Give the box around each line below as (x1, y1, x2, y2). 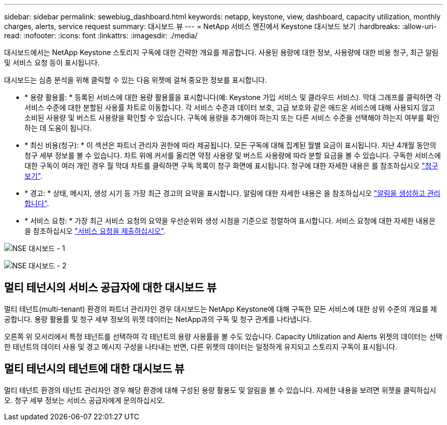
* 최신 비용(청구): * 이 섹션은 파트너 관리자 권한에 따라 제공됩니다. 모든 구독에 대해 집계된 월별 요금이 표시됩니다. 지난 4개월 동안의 (24, 141, 436, 149)
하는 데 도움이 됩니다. (24, 123, 92, 132)
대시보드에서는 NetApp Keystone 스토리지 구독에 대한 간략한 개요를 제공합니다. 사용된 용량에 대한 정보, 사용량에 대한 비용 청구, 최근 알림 (4, 48, 439, 57)
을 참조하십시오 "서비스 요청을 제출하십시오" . (24, 227, 166, 235)
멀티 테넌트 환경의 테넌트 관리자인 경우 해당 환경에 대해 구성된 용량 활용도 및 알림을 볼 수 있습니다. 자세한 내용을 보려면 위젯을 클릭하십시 (4, 385, 436, 394)
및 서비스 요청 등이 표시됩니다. (4, 58, 100, 67)
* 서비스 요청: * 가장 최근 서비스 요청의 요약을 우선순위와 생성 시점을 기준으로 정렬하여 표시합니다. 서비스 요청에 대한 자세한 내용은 (24, 216, 436, 225)
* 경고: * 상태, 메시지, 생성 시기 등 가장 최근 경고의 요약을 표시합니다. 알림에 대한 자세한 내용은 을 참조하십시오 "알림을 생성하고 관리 (24, 189, 440, 197)
